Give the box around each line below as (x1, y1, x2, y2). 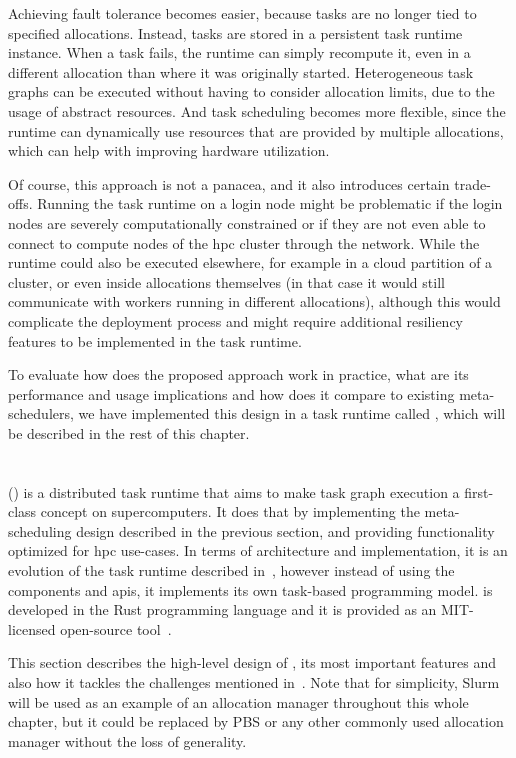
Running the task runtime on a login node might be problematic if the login (37, 193, 503, 214)
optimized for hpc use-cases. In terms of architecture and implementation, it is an (8, 540, 508, 561)
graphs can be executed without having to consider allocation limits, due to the (8, 81, 495, 102)
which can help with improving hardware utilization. (8, 140, 330, 161)
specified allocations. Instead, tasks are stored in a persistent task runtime (8, 22, 463, 43)
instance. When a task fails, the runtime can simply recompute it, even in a (8, 42, 471, 63)
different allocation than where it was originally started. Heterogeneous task (8, 61, 474, 82)
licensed (8, 618, 56, 639)
